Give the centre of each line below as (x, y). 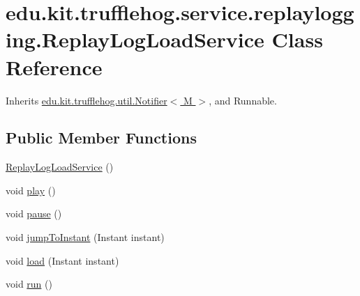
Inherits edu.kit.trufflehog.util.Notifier (87, 100)
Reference (54, 67)
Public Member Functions (101, 138)
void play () (31, 190)
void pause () (34, 213)
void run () (29, 284)
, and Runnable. (243, 100)
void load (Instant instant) (62, 260)
